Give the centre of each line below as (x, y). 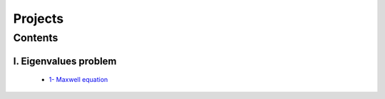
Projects (38, 19)
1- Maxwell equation (78, 80)
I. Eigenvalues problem (65, 61)
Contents (36, 38)
